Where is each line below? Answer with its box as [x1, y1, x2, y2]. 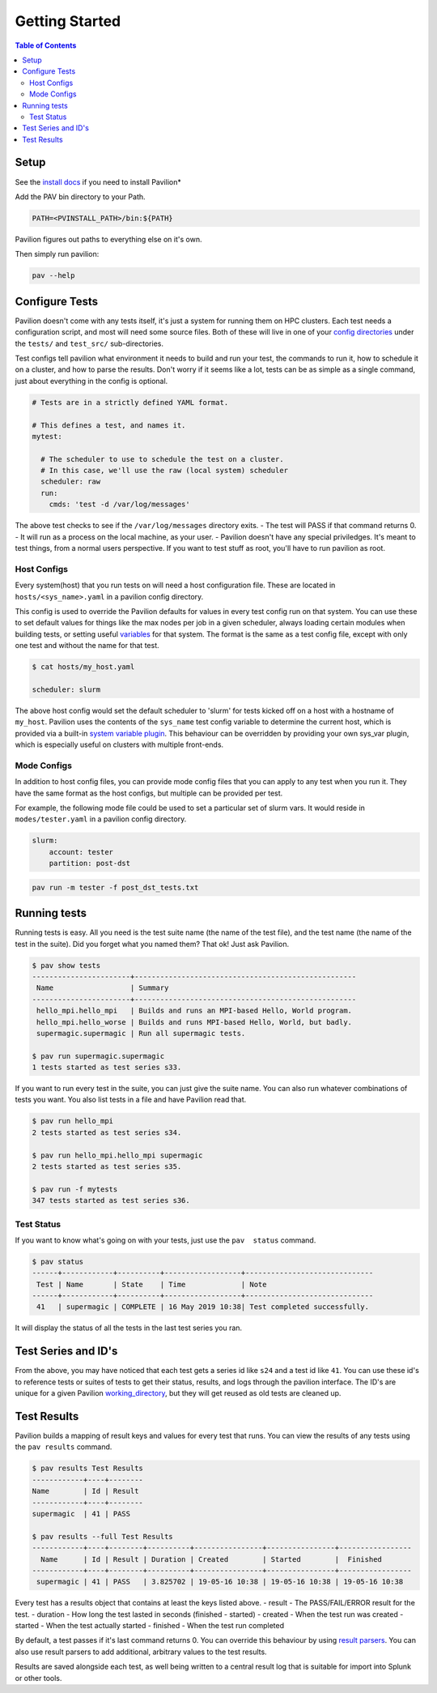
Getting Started [15, 12, 121, 30]
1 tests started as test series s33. [32, 1063, 182, 1073]
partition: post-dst [49, 859, 131, 868]
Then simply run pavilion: [15, 249, 100, 259]
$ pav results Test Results [32, 1464, 143, 1473]
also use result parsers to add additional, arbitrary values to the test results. [15, 1647, 267, 1657]
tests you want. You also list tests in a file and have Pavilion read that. [15, 1094, 247, 1105]
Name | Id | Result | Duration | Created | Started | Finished [40, 1554, 382, 1563]
